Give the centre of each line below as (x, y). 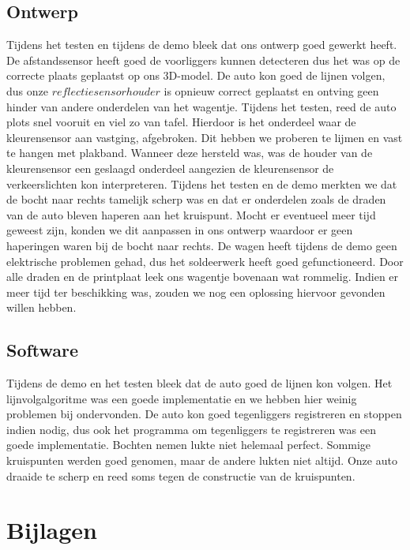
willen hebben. (41, 307)
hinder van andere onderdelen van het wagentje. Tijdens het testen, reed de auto (201, 106)
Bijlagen (52, 530)
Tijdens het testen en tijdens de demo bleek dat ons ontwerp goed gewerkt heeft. (202, 45)
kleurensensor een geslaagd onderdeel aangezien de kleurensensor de (170, 168)
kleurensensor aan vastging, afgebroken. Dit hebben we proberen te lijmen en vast (205, 137)
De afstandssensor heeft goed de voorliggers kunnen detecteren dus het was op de (203, 60)
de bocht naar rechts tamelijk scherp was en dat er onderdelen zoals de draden (196, 199)
